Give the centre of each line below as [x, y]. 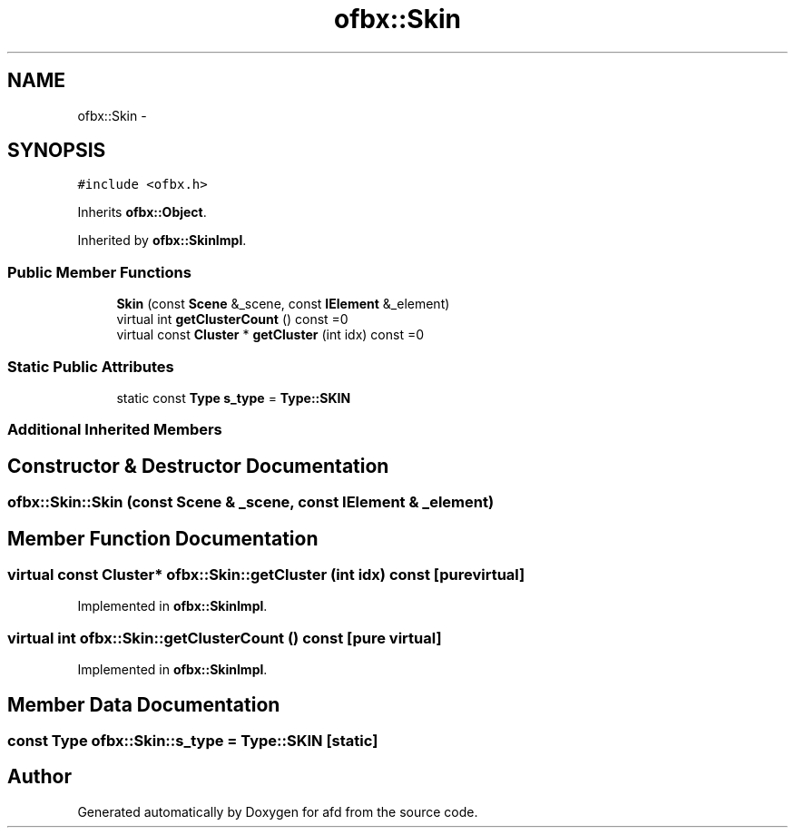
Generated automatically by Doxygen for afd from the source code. [278, 811]
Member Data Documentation [144, 704]
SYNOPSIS [57, 151]
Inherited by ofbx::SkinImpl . [162, 241]
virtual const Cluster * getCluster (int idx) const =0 [270, 335]
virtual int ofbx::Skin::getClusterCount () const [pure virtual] [225, 638]
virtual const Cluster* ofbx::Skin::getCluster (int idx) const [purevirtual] [266, 575]
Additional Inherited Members [115, 430]
